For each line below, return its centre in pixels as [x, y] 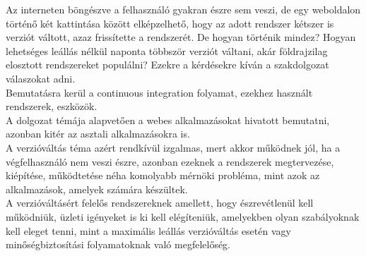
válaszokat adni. [41, 78]
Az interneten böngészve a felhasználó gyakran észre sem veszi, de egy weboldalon [183, 9]
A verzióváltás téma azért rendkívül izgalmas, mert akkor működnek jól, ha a [173, 147]
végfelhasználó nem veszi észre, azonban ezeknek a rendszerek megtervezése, [170, 161]
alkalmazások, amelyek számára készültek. [97, 189]
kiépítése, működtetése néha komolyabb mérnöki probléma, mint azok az [163, 175]
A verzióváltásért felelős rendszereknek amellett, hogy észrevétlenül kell [160, 203]
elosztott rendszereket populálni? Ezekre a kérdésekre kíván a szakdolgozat [167, 65]
